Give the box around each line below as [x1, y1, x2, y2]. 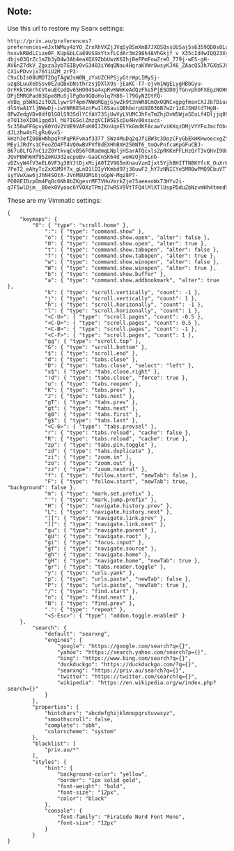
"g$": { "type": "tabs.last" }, [44, 417, 139, 424]
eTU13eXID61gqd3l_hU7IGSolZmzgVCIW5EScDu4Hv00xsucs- [7, 116, 164, 124]
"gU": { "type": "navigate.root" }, [44, 532, 151, 539]
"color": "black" [56, 795, 108, 802]
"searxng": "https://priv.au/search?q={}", [56, 667, 186, 674]
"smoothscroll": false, [44, 716, 114, 723]
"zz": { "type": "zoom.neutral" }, [44, 466, 148, 473]
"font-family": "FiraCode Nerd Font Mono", [56, 813, 186, 820]
